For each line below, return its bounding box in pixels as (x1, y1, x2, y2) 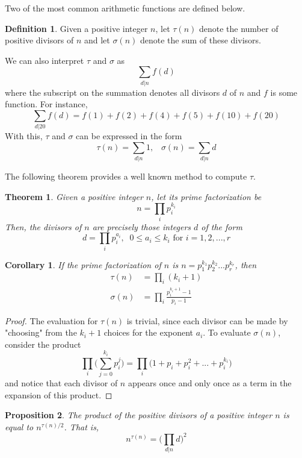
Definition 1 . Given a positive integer (5, 22, 148, 34)
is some (270, 86, 298, 98)
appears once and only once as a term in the (128, 377, 292, 389)
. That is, (64, 420, 99, 433)
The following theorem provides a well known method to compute (5, 170, 247, 183)
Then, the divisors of (5, 220, 82, 233)
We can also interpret (5, 54, 84, 66)
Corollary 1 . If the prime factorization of (5, 258, 161, 271)
